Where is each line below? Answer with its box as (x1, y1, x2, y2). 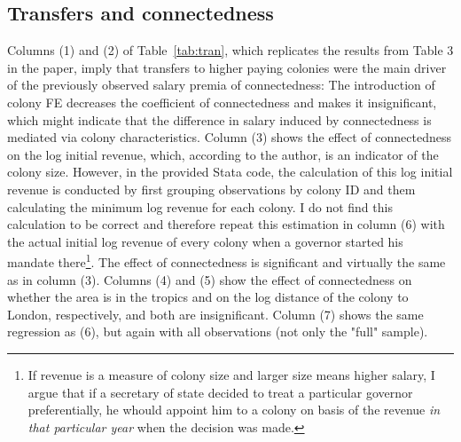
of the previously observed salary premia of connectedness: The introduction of (7, 75, 435, 94)
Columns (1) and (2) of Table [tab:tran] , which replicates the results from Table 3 (7, 41, 454, 59)
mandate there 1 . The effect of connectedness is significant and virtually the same (7, 250, 446, 271)
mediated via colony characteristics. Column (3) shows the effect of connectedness (7, 128, 451, 146)
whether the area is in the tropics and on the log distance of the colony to (7, 288, 409, 306)
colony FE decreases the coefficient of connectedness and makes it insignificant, (7, 92, 437, 111)
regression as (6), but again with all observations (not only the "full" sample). (7, 322, 428, 341)
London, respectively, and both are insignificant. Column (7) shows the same (7, 304, 424, 323)
